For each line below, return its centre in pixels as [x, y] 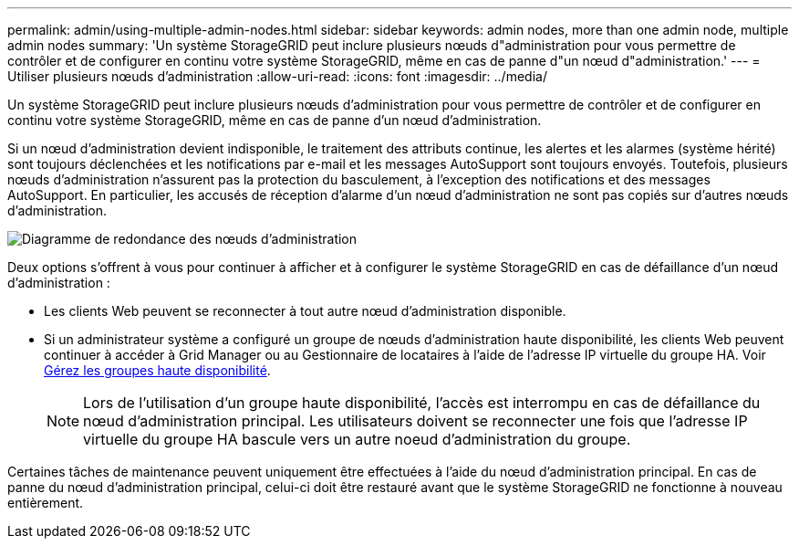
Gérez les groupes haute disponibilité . [157, 370]
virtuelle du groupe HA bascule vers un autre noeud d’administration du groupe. [357, 439]
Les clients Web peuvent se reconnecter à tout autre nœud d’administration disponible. [305, 311]
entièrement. [46, 503]
